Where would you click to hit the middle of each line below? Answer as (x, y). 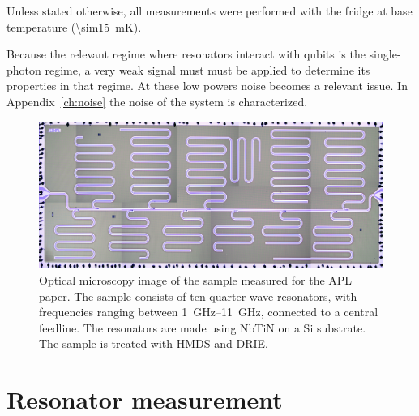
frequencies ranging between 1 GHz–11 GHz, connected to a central (209, 312)
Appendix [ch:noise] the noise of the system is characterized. (157, 101)
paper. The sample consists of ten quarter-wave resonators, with (198, 296)
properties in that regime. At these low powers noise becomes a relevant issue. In (207, 86)
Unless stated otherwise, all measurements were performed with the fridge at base (209, 11)
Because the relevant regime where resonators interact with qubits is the (186, 54)
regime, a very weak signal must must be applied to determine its (207, 69)
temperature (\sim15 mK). (74, 26)
